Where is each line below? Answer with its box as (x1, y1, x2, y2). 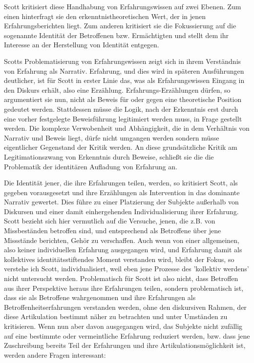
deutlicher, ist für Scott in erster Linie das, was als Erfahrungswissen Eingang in (4, 75, 245, 85)
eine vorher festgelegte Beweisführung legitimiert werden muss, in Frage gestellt (4, 113, 242, 123)
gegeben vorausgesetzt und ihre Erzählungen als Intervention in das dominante (4, 187, 240, 197)
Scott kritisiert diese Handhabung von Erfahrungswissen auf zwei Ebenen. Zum (4, 1, 241, 11)
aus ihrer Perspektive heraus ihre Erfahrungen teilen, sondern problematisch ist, (4, 282, 244, 293)
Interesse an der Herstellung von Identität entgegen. (4, 40, 159, 50)
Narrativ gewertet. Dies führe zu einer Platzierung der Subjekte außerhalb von (4, 197, 239, 207)
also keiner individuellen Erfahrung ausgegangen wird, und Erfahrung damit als (4, 244, 242, 255)
